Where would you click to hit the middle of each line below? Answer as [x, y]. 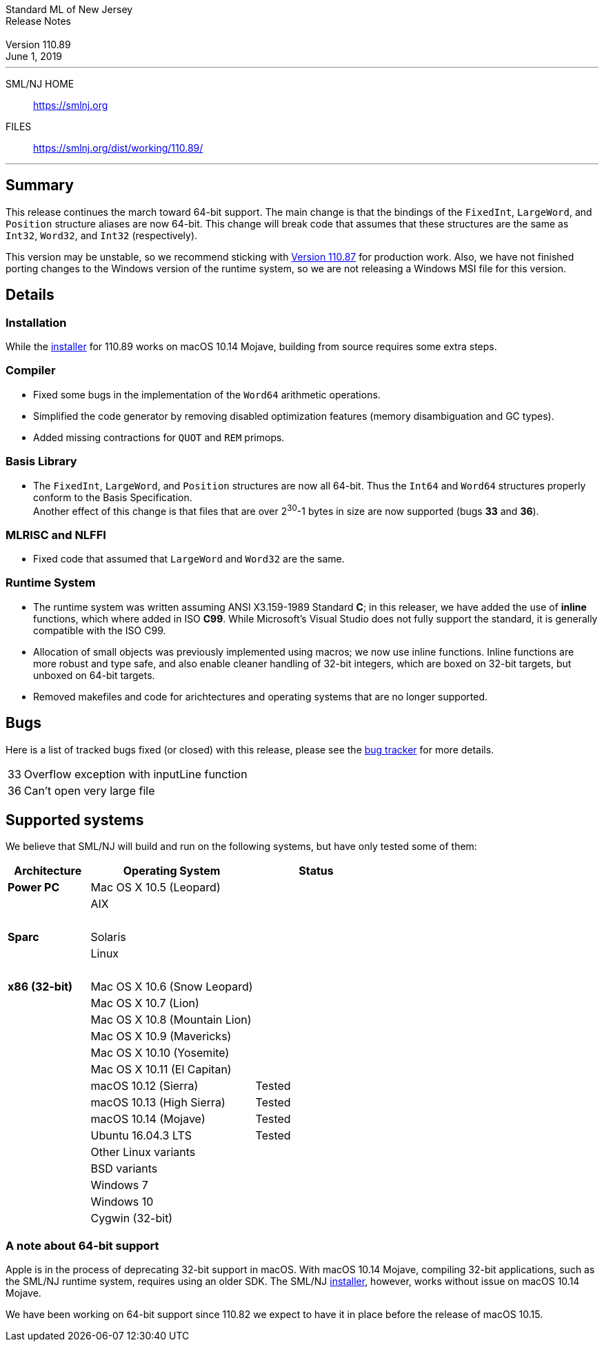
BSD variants [124, 1169]
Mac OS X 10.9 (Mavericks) [161, 1036]
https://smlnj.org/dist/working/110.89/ [118, 148]
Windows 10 [122, 1202]
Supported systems [75, 820]
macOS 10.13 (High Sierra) [158, 1103]
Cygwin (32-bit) [132, 1218]
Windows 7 [119, 1185]
